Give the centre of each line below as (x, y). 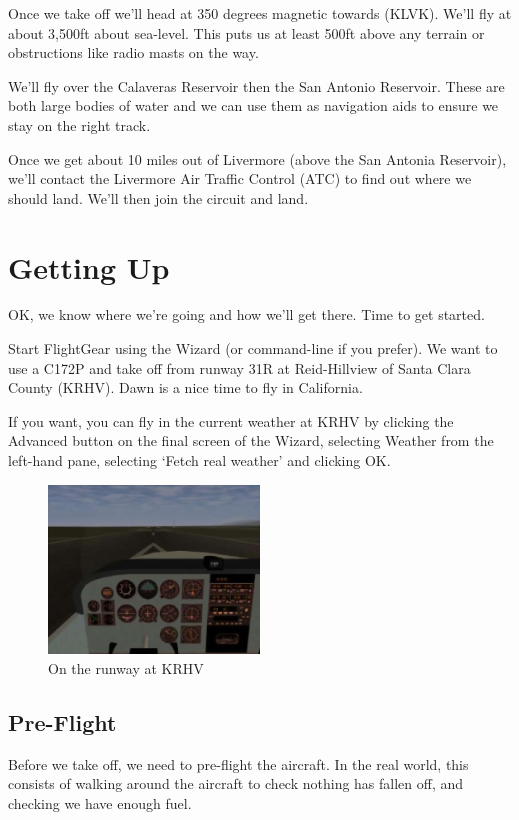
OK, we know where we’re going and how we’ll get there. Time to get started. (246, 314)
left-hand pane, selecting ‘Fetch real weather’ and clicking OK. (199, 460)
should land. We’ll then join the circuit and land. (158, 197)
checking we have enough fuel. (100, 802)
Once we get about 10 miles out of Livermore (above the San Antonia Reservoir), (257, 158)
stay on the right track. (79, 124)
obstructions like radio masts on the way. (133, 52)
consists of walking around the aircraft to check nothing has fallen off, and (236, 783)
